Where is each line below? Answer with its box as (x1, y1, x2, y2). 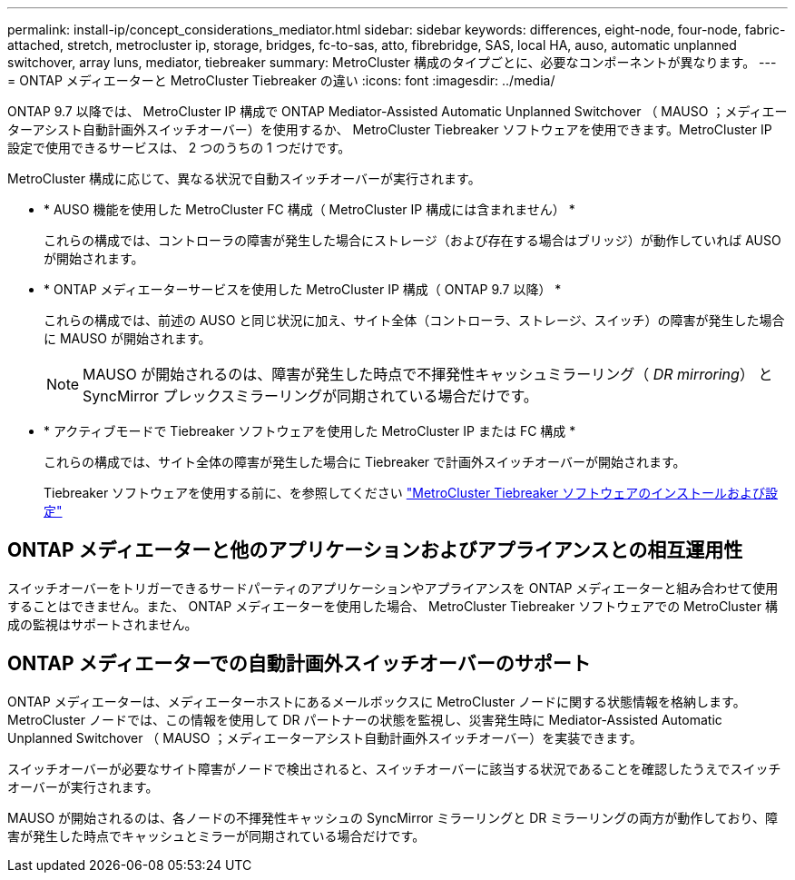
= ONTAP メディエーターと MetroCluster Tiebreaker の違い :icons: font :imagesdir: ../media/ (7, 73, 555, 88)
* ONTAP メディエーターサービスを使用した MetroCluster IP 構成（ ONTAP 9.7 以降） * (44, 282, 562, 297)
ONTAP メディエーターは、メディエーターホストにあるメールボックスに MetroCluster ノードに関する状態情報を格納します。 (7, 693, 746, 709)
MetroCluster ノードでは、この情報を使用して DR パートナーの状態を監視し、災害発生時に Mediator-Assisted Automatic (7, 711, 722, 727)
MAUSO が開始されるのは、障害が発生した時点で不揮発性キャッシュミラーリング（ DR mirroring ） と (83, 365, 773, 383)
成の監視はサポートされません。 (7, 616, 198, 632)
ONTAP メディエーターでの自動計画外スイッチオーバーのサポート (7, 652, 591, 676)
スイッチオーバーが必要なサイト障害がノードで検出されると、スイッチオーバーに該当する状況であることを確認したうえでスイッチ (7, 760, 781, 776)
